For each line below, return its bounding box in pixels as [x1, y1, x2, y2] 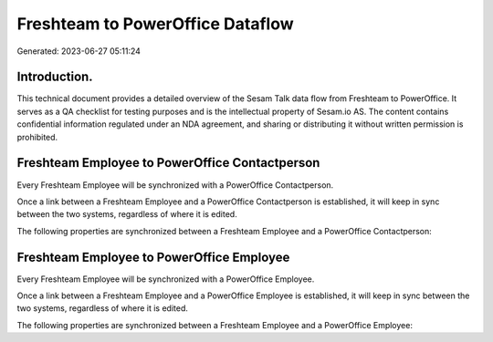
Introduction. [16, 69, 93, 85]
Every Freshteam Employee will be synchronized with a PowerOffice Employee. [16, 274, 315, 285]
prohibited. [16, 131, 58, 142]
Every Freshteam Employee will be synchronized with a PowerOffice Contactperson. [16, 179, 334, 191]
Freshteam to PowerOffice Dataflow [16, 14, 294, 34]
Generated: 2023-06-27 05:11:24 [16, 46, 142, 57]
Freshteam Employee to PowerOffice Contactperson [16, 155, 320, 171]
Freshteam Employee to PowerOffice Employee [16, 249, 290, 264]
